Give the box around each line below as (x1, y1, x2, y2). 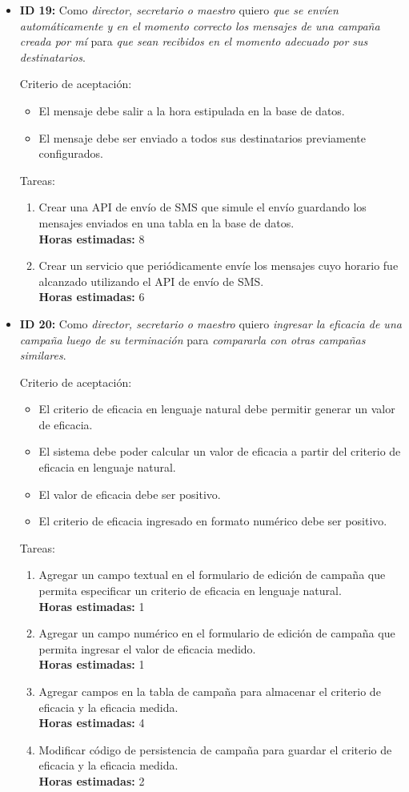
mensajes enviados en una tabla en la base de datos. (38, 214, 295, 231)
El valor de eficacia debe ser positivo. (38, 485, 221, 502)
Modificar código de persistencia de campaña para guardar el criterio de (38, 741, 392, 758)
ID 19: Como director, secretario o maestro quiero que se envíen (19, 2, 339, 18)
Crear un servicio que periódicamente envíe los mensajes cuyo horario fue (38, 257, 399, 274)
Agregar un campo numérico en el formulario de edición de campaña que (38, 625, 395, 641)
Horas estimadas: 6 (38, 288, 145, 305)
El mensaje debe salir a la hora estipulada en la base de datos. (38, 102, 345, 119)
